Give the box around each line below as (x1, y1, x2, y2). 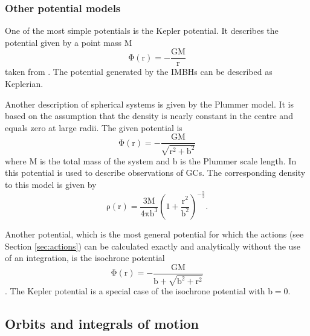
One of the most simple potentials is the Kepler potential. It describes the (5, 24, 279, 37)
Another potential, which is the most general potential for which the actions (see (5, 228, 304, 241)
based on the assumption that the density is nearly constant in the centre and (5, 109, 293, 122)
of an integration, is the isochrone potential (5, 251, 165, 264)
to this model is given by (5, 178, 97, 191)
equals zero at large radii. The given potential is (5, 121, 182, 134)
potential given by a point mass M (5, 36, 132, 48)
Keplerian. (5, 77, 44, 90)
